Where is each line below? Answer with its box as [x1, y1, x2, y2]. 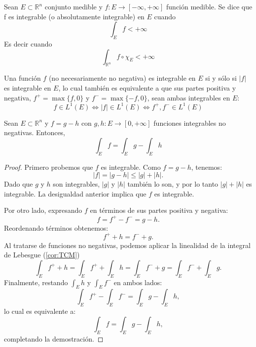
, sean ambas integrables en [147, 92, 230, 102]
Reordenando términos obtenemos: [4, 222, 109, 233]
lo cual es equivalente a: [4, 306, 76, 316]
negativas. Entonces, [4, 127, 66, 138]
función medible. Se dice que [166, 1, 253, 11]
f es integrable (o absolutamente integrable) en [4, 11, 145, 21]
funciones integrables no [153, 117, 226, 128]
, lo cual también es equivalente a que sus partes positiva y [58, 82, 236, 93]
